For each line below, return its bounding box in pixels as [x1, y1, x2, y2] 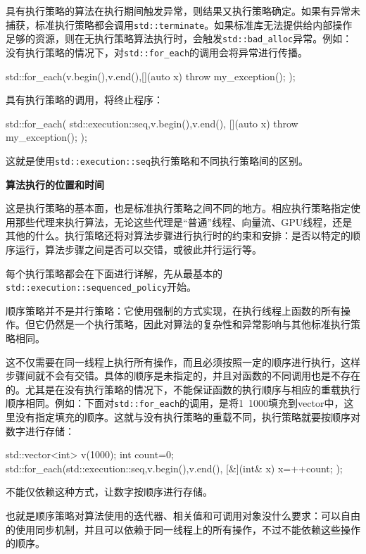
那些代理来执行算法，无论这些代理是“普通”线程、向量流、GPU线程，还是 [15, 214, 353, 229]
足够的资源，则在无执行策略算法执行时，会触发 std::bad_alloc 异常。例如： [6, 31, 353, 46]
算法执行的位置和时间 [6, 177, 104, 191]
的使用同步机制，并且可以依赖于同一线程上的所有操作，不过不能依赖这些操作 [6, 522, 360, 536]
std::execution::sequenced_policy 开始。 [6, 279, 197, 294]
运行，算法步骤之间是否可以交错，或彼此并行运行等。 [15, 241, 262, 256]
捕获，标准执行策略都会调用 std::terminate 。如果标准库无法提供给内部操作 [6, 17, 353, 32]
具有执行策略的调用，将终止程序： [6, 92, 163, 107]
